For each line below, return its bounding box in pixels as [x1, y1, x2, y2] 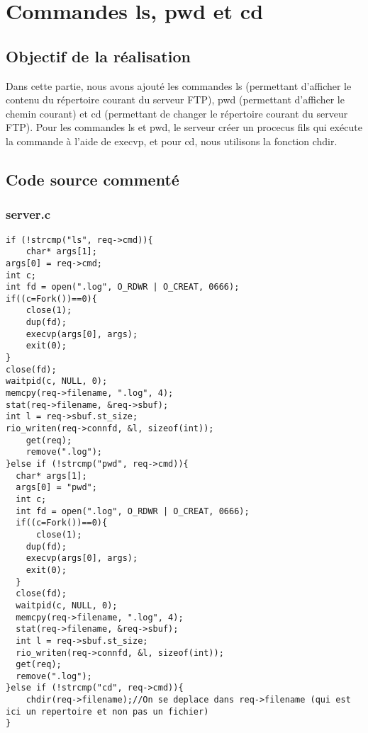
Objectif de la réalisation [6, 45, 191, 67]
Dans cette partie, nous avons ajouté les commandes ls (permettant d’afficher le [6, 78, 352, 93]
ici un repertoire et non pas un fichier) [6, 706, 209, 717]
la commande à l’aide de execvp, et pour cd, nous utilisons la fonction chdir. [6, 133, 338, 148]
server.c [6, 205, 51, 223]
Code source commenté [6, 168, 179, 190]
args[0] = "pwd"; [16, 482, 97, 493]
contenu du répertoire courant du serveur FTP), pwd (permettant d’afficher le [6, 92, 345, 107]
